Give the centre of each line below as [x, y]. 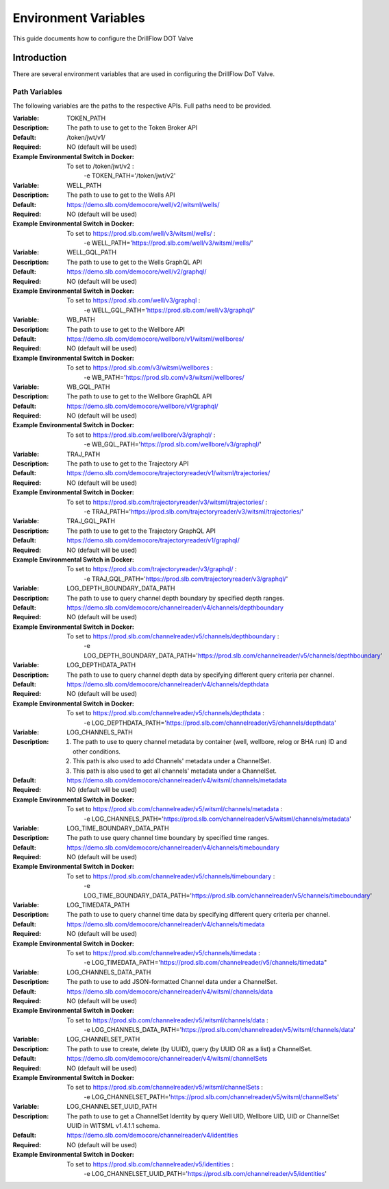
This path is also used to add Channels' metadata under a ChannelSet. [172, 761]
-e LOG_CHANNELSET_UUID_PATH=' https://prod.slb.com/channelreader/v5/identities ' [205, 1173]
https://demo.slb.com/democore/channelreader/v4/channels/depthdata [168, 684]
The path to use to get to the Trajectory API [128, 464]
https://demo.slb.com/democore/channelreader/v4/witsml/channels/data [170, 992]
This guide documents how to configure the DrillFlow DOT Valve [103, 38]
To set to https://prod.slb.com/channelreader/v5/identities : [150, 1164]
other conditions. [97, 752]
